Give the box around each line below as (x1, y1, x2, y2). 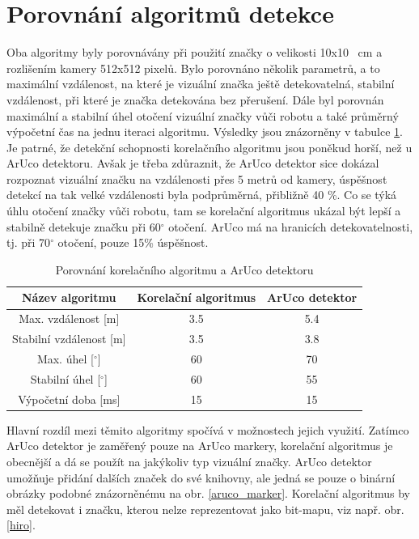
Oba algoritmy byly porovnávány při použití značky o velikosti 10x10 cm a (6, 44, 383, 61)
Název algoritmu (22, 289, 116, 306)
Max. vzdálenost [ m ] (19, 310, 120, 327)
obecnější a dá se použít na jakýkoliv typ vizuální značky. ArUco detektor (6, 452, 372, 469)
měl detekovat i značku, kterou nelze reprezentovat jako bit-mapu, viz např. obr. (6, 500, 404, 517)
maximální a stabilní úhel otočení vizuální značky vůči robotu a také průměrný (6, 107, 399, 124)
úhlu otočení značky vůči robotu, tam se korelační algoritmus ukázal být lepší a (6, 202, 401, 219)
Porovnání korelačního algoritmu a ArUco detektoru (55, 261, 314, 278)
